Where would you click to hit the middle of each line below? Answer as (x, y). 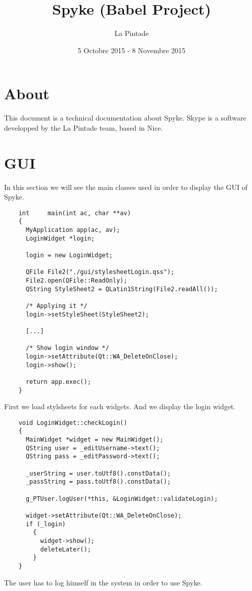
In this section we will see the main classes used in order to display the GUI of (126, 187)
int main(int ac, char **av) (75, 213)
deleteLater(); (66, 549)
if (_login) (46, 524)
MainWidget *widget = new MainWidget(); (94, 440)
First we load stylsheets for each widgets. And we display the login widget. (120, 406)
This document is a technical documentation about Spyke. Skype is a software (125, 118)
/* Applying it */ (56, 306)
